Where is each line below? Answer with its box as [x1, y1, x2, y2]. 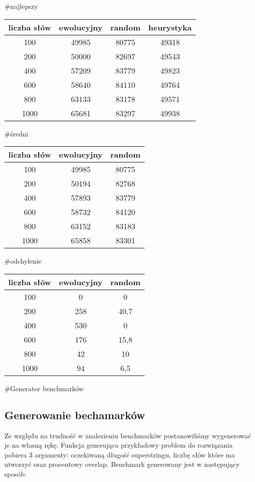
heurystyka [148, 21, 192, 33]
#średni [4, 128, 28, 138]
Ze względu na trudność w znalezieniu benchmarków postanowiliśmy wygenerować [4, 430, 251, 440]
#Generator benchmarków [4, 383, 84, 393]
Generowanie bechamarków [4, 407, 145, 422]
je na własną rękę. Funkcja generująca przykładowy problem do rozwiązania [4, 440, 233, 450]
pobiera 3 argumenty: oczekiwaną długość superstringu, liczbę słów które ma [4, 449, 235, 459]
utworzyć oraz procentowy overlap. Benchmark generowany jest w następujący [4, 459, 240, 469]
